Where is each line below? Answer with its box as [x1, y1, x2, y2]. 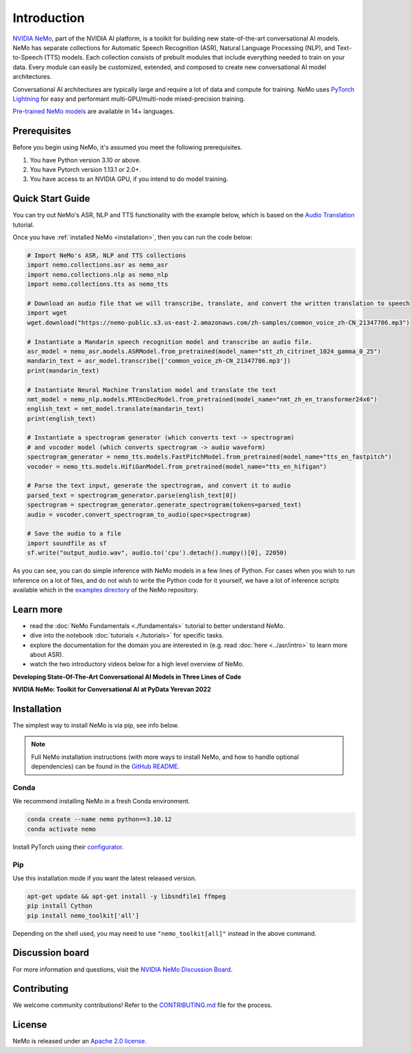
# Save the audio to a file [27, 530, 121, 537]
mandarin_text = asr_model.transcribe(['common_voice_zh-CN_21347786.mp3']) [27, 357, 291, 365]
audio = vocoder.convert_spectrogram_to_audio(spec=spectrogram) [27, 511, 251, 518]
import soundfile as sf [27, 539, 108, 547]
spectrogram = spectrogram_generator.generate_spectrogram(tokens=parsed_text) [27, 501, 302, 509]
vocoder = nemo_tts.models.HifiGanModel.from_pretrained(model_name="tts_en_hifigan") [27, 463, 327, 470]
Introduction [12, 10, 85, 25]
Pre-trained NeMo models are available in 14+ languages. [12, 107, 175, 116]
